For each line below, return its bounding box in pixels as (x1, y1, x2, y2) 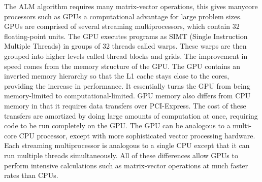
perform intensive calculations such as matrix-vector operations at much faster (4, 160, 248, 170)
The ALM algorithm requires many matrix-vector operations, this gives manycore (4, 1, 258, 11)
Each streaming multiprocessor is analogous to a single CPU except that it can (4, 140, 250, 151)
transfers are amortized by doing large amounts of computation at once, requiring (4, 110, 258, 121)
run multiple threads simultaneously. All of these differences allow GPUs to (4, 150, 238, 160)
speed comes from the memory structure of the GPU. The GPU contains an (4, 60, 240, 71)
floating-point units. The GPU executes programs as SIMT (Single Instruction (4, 30, 248, 41)
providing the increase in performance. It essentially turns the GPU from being (4, 80, 250, 91)
